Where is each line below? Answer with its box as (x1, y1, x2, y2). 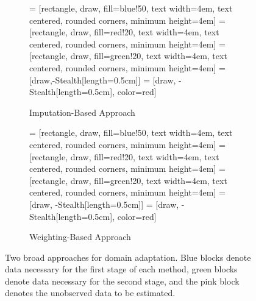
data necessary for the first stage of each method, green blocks (5, 263, 238, 275)
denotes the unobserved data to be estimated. (5, 286, 176, 299)
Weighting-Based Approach (29, 230, 131, 243)
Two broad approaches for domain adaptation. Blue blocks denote (5, 250, 251, 263)
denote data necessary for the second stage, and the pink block (5, 274, 240, 287)
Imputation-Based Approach (29, 105, 135, 118)
